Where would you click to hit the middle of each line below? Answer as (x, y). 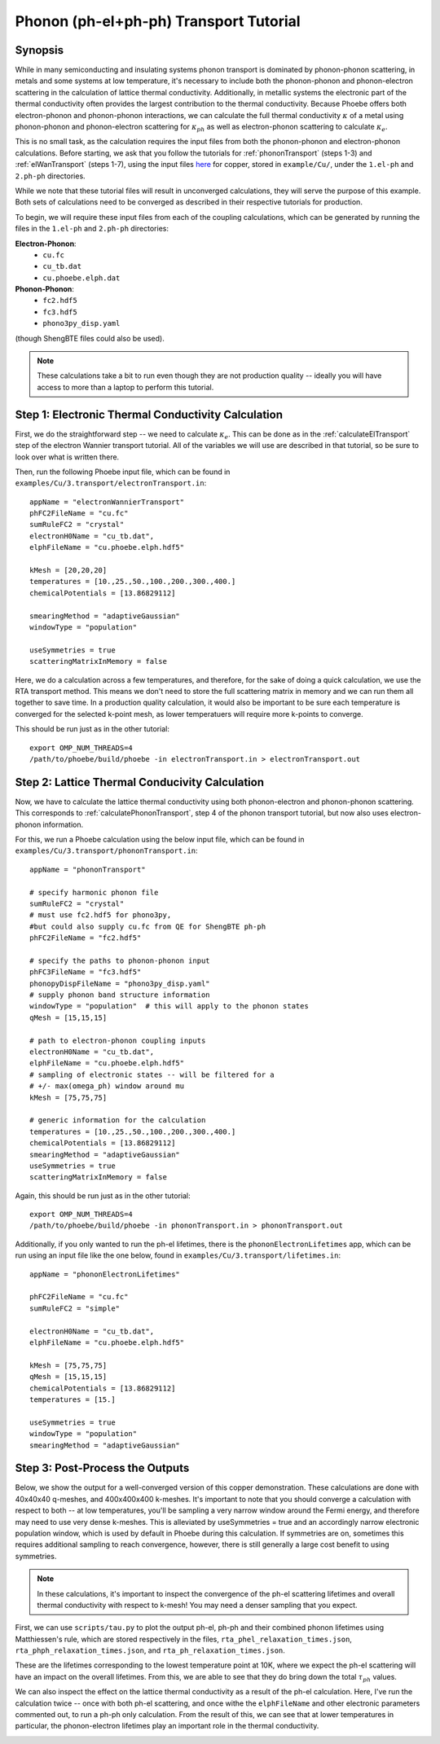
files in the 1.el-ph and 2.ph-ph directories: (92, 229)
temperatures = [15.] (73, 1399)
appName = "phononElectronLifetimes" (105, 1274)
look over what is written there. (67, 457)
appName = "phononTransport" (88, 869)
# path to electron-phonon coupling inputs (118, 1040)
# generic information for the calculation (118, 1120)
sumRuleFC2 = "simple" (75, 1308)
